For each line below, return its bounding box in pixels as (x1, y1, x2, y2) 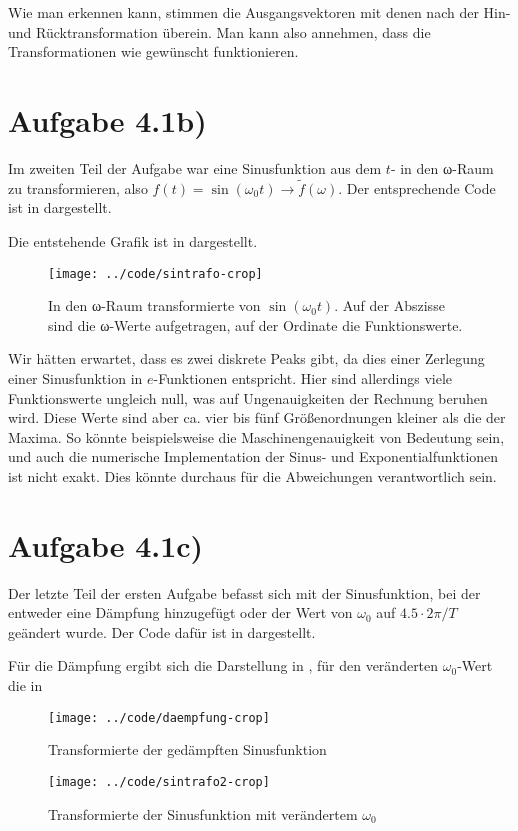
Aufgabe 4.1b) (8, 99, 207, 140)
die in (8, 675, 43, 695)
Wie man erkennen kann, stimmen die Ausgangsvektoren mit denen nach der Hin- (8, 2, 511, 22)
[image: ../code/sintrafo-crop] (48, 266, 263, 281)
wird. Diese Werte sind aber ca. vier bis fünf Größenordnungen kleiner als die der (8, 407, 506, 428)
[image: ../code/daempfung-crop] (48, 710, 270, 725)
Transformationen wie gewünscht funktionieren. (8, 41, 299, 62)
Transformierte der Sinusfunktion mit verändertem (48, 803, 358, 824)
